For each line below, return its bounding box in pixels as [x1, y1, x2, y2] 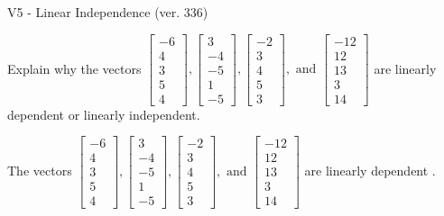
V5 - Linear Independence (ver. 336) [7, 3, 208, 21]
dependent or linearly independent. [7, 104, 200, 123]
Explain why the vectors [7, 58, 142, 77]
